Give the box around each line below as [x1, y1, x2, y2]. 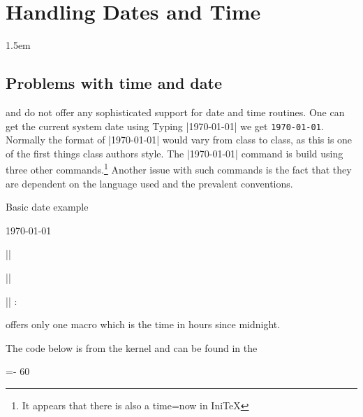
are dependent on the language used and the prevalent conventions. [6, 176, 293, 190]
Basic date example [6, 199, 89, 214]
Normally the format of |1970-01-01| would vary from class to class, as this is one [6, 132, 353, 147]
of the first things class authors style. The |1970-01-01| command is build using [6, 146, 343, 160]
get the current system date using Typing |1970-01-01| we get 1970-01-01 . [6, 118, 324, 133]
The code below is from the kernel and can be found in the [6, 340, 258, 355]
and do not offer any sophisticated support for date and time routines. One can [6, 104, 345, 119]
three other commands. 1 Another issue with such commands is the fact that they [6, 160, 352, 177]
